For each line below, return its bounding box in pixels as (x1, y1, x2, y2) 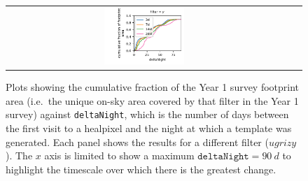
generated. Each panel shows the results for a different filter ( (6, 134, 269, 149)
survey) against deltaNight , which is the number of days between (6, 107, 289, 122)
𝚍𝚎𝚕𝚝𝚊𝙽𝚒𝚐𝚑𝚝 (197, 152, 249, 162)
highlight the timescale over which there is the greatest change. (6, 161, 276, 176)
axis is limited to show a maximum (44, 148, 195, 163)
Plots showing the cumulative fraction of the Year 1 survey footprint (6, 80, 300, 94)
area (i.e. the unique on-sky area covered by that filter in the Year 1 (6, 93, 299, 108)
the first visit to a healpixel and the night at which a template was (6, 121, 292, 136)
